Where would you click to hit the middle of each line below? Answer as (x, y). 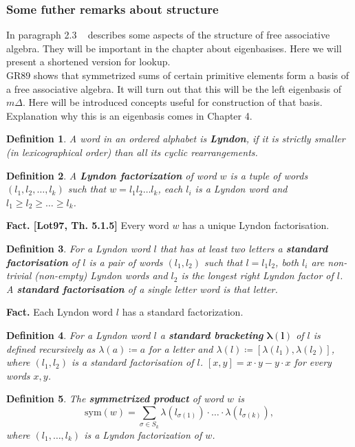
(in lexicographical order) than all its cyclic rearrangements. (132, 152)
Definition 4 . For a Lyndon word (78, 335)
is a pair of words (126, 262)
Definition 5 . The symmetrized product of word (115, 399)
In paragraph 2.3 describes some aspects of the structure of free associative (168, 35)
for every (313, 362)
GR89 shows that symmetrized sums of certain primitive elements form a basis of (177, 75)
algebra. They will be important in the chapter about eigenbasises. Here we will (174, 48)
